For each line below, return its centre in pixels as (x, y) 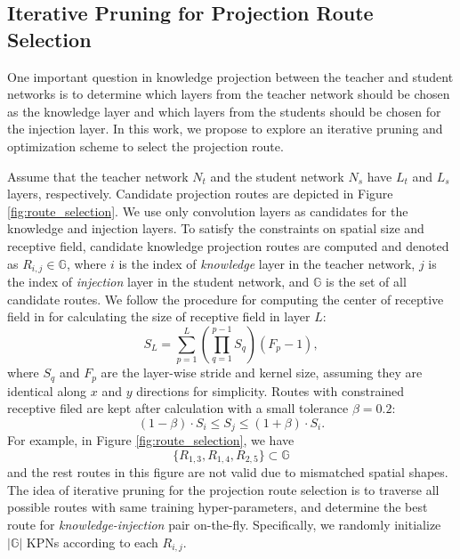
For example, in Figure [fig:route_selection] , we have (151, 440)
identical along (47, 390)
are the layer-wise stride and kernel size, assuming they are (262, 373)
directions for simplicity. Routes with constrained (270, 390)
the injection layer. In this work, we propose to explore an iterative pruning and (225, 129)
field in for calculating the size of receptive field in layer (159, 316)
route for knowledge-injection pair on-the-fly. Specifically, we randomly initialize (224, 525)
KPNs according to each (92, 542)
